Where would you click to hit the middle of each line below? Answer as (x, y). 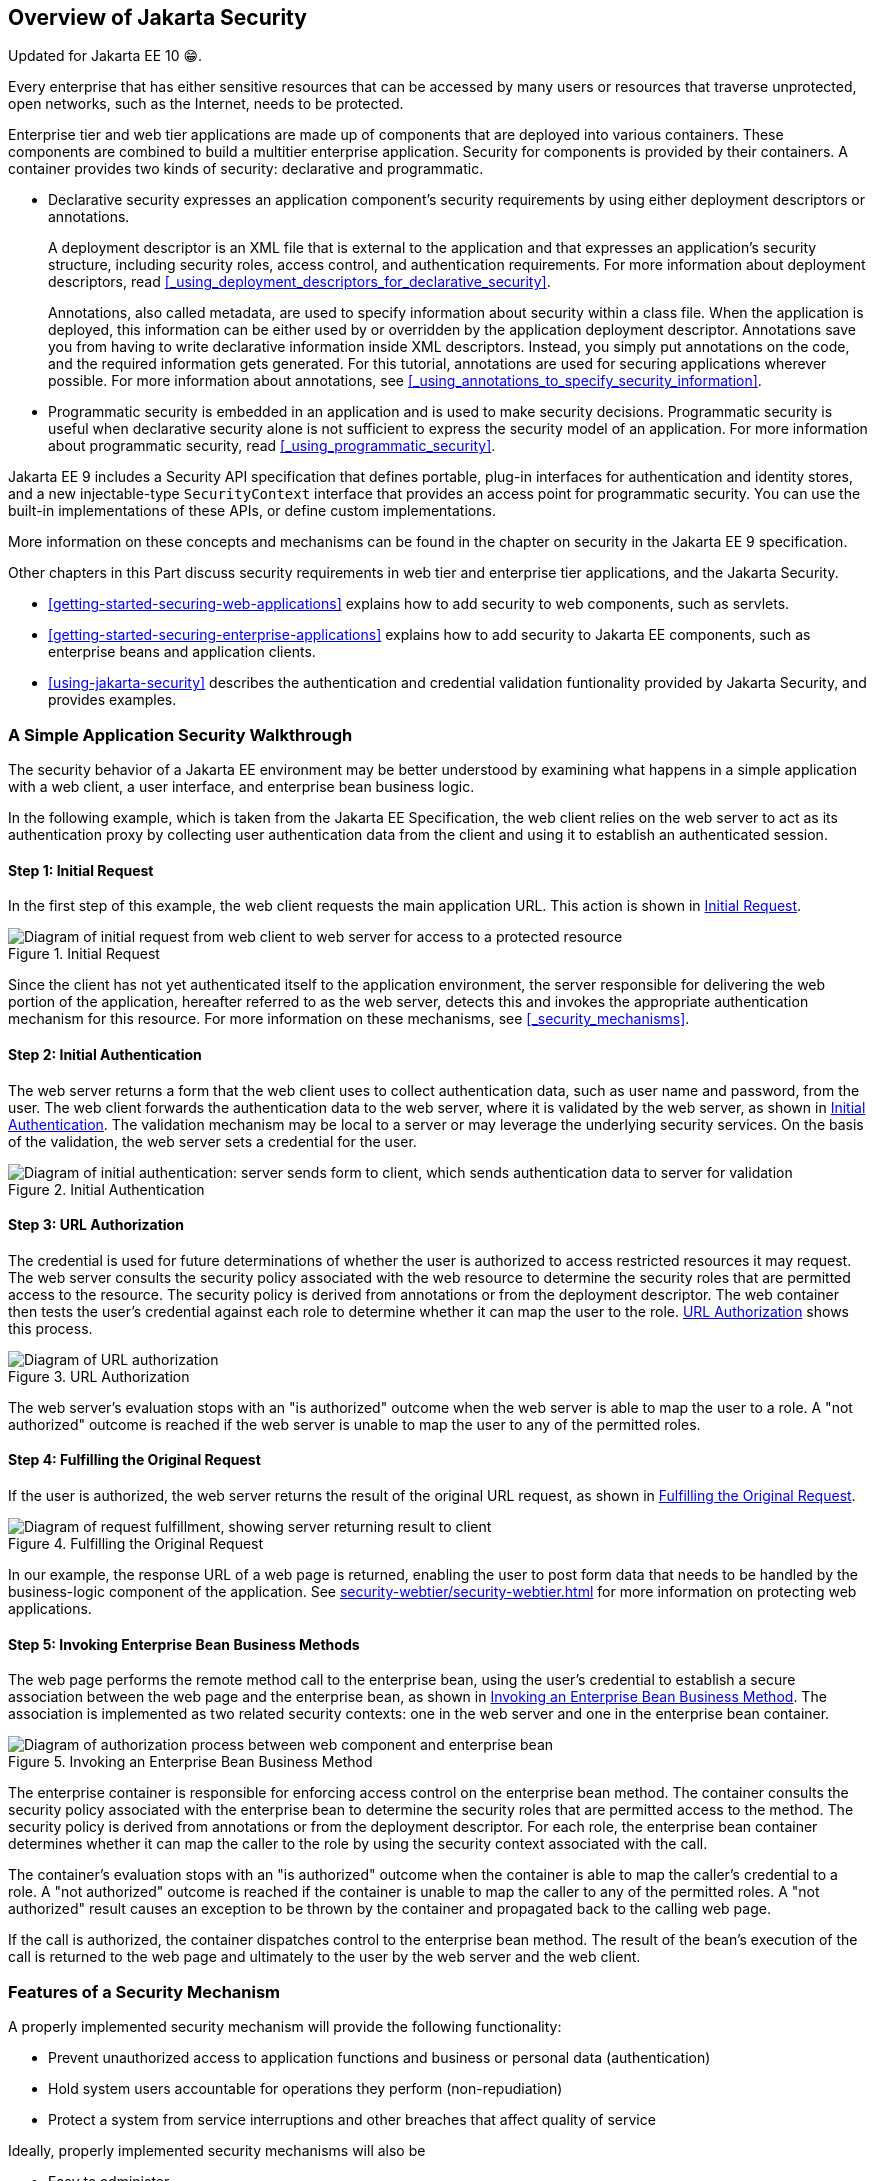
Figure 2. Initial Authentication (106, 1189)
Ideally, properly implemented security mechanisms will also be (217, 2151)
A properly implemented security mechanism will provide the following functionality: (285, 2027)
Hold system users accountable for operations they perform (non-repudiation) (305, 2089)
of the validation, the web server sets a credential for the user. (212, 1141)
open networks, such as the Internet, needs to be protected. (206, 104)
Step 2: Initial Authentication (105, 1054)
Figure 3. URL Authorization (99, 1376)
